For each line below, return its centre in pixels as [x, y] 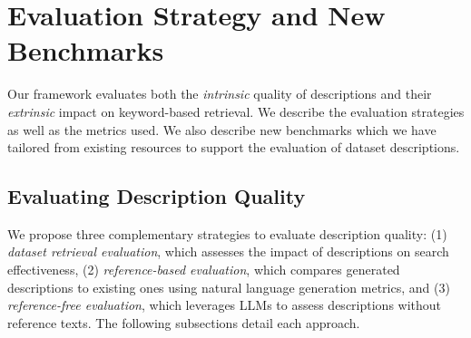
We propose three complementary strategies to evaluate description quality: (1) [227, 233]
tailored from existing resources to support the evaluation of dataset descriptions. [234, 147]
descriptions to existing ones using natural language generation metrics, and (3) [229, 287]
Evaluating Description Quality [157, 196]
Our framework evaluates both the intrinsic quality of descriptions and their [220, 94]
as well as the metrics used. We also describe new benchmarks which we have [222, 129]
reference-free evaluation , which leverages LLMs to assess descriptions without [225, 305]
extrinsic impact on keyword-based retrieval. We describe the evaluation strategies [236, 111]
